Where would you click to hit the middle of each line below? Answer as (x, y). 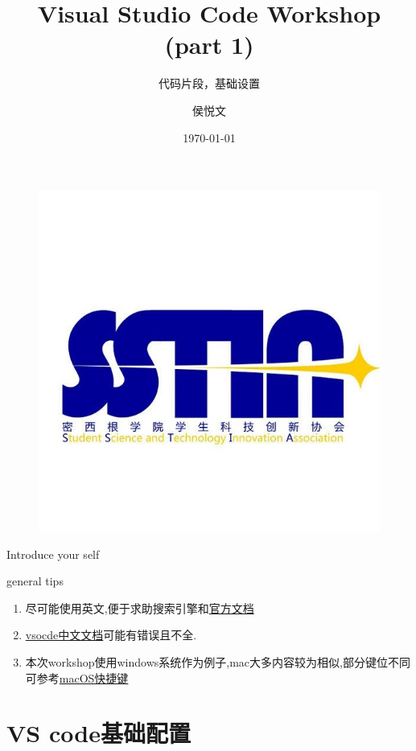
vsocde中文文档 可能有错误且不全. (111, 635)
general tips (35, 581)
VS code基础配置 (99, 733)
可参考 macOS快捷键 (77, 677)
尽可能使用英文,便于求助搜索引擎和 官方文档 (140, 607)
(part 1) (209, 45)
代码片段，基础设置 (209, 83)
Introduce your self (53, 554)
